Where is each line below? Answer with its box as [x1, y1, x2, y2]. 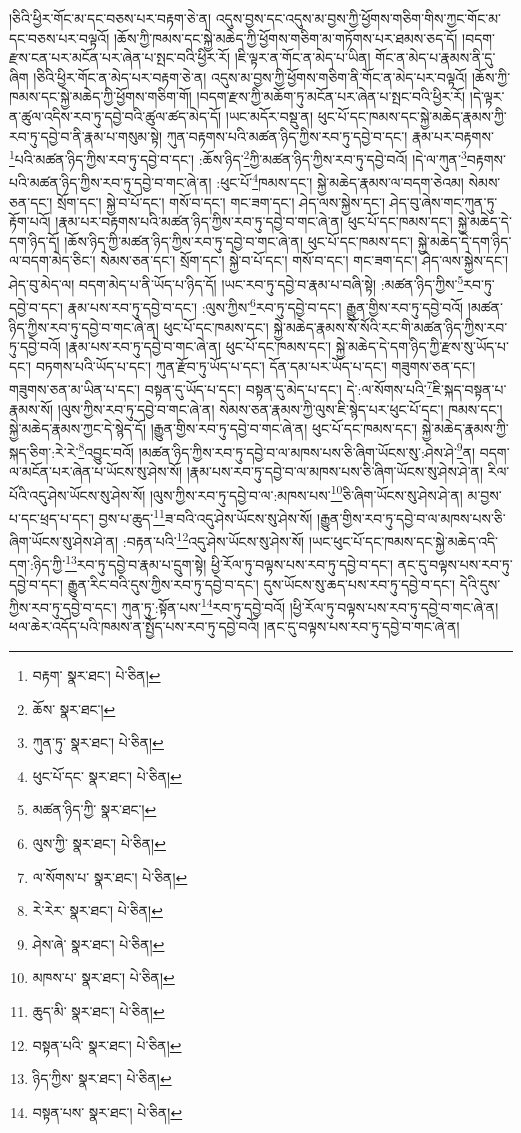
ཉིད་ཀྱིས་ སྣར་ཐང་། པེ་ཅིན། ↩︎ [32, 1068, 172, 1089]
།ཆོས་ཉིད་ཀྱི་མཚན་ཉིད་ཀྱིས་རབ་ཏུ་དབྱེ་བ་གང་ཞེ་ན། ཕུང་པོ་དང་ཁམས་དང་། [64, 230, 414, 251]
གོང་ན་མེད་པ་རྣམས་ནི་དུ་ [375, 47, 496, 68]
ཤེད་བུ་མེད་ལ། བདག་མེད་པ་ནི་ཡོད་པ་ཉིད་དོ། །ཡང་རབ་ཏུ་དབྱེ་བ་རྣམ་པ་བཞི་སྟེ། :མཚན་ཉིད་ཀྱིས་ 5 [9, 271, 464, 294]
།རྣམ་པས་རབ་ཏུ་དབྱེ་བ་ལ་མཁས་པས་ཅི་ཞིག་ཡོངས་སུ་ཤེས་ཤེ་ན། [186, 461, 484, 481]
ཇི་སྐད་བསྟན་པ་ [432, 378, 507, 399]
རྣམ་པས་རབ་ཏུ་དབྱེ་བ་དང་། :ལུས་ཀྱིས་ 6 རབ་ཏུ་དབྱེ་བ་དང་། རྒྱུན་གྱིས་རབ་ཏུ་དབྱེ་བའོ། [67, 294, 464, 317]
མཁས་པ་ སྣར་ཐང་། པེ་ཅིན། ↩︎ [32, 967, 175, 988]
